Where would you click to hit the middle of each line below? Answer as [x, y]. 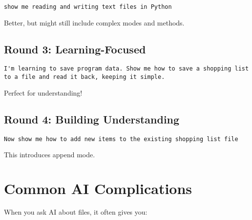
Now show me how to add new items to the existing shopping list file [121, 139]
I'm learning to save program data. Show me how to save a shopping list [126, 69]
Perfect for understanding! [43, 92]
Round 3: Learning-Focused [75, 49]
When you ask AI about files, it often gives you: [76, 211]
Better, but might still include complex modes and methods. [94, 22]
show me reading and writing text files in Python [88, 7]
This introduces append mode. [50, 155]
